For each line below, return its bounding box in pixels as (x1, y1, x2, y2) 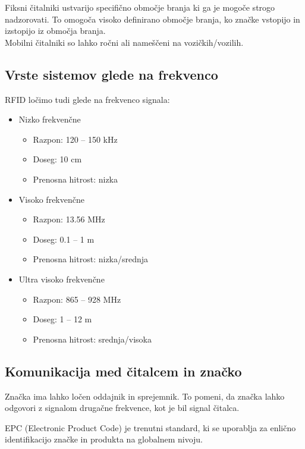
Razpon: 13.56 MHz (33, 213, 105, 225)
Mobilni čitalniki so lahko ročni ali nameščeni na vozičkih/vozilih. (5, 36, 244, 48)
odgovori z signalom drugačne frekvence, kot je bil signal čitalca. (5, 401, 240, 414)
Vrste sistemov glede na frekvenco (5, 65, 218, 83)
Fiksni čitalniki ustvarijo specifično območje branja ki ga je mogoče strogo (5, 1, 275, 13)
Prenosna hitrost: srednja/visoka (33, 332, 152, 345)
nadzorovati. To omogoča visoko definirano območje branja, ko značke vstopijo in (5, 12, 300, 25)
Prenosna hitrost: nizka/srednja (33, 253, 149, 265)
